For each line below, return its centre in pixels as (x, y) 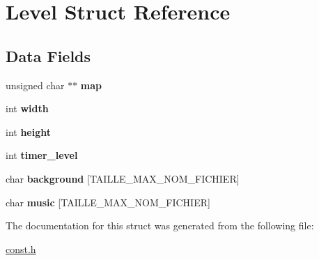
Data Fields (48, 55)
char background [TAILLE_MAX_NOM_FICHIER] (123, 178)
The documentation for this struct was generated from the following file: (160, 225)
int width (27, 108)
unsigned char (35, 85)
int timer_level (42, 155)
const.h (21, 248)
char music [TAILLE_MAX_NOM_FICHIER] (108, 202)
